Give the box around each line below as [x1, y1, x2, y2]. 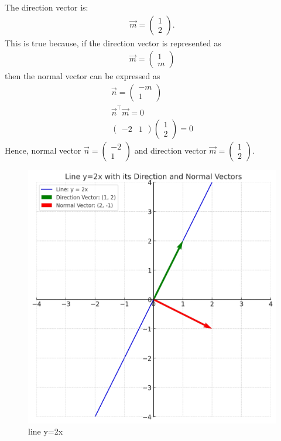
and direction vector [134, 144, 207, 156]
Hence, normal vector [5, 144, 81, 156]
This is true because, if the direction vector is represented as [5, 36, 221, 49]
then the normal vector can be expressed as [5, 70, 160, 82]
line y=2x [28, 425, 63, 437]
